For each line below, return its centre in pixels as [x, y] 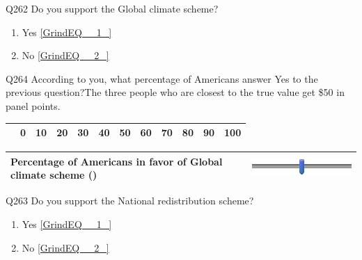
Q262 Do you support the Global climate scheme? [112, 8]
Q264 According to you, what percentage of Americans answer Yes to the [162, 78]
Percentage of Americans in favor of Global [117, 161]
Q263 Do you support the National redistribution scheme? [130, 201]
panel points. [33, 105]
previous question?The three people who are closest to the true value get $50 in [175, 92]
